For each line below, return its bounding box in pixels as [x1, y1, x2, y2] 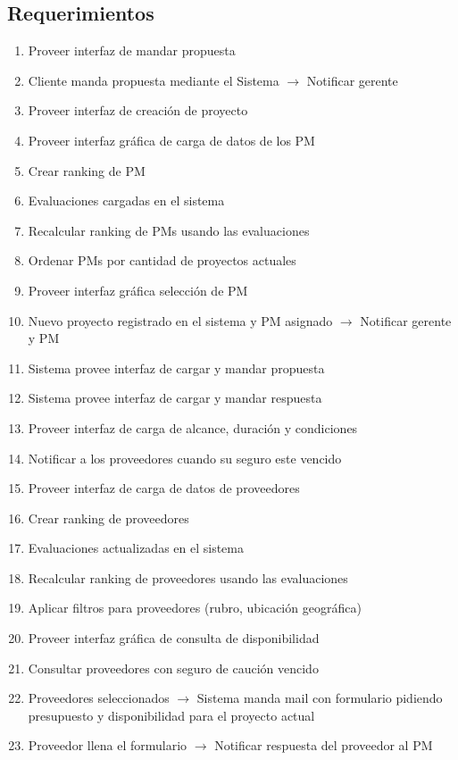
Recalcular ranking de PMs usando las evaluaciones [28, 221, 310, 239]
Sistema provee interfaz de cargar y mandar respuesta [28, 388, 322, 407]
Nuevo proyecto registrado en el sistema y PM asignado [28, 311, 333, 330]
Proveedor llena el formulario [28, 736, 187, 755]
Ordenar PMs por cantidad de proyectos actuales [28, 251, 296, 270]
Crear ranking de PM [28, 161, 146, 180]
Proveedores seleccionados [28, 689, 170, 707]
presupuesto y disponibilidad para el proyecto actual [28, 706, 315, 724]
